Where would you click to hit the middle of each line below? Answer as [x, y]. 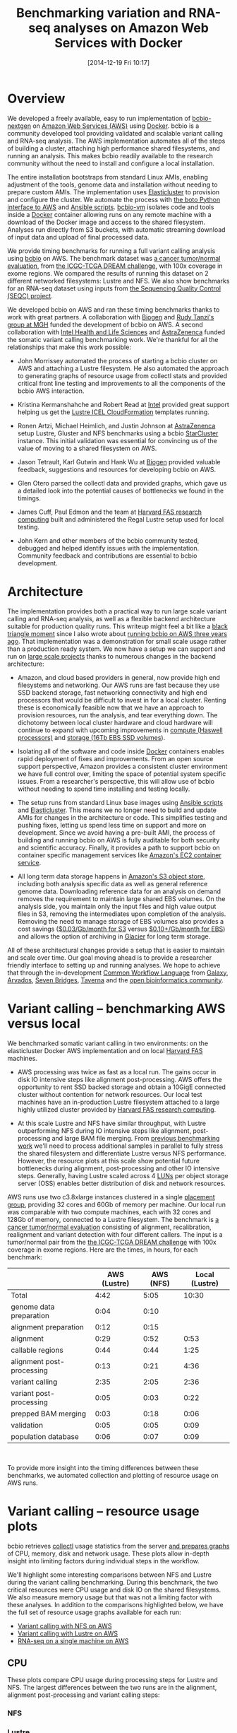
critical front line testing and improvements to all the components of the [121, 383]
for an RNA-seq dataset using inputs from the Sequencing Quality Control [114, 288]
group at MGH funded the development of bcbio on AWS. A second [105, 324]
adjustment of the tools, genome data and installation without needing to [113, 184]
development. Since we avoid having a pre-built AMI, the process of [116, 833]
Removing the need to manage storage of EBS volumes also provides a [121, 921]
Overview [36, 99]
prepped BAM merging [49, 1414]
